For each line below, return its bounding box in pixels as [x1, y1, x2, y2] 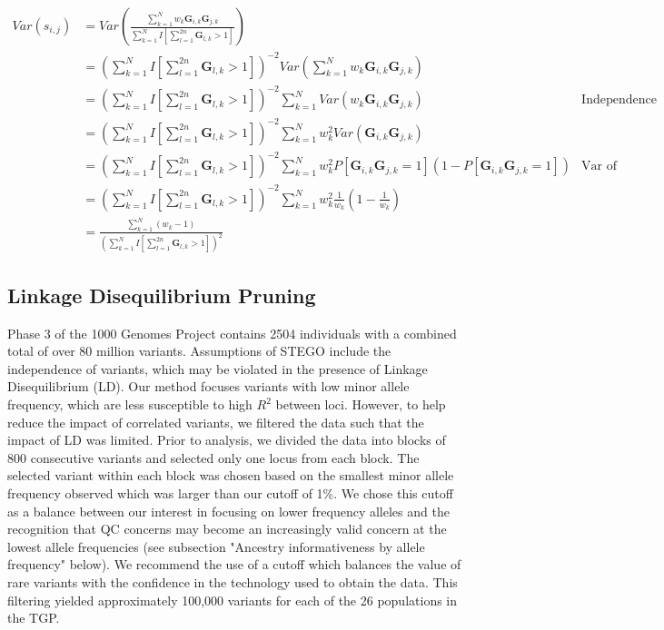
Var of [581, 160, 618, 173]
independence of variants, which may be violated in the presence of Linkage [7, 359, 428, 378]
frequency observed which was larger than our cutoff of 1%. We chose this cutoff [7, 483, 453, 502]
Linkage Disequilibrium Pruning [7, 281, 316, 309]
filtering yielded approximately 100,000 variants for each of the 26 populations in [7, 590, 458, 609]
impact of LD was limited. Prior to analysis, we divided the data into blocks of [7, 430, 446, 449]
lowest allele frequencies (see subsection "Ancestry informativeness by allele [7, 536, 425, 556]
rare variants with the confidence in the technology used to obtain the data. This [7, 572, 458, 591]
